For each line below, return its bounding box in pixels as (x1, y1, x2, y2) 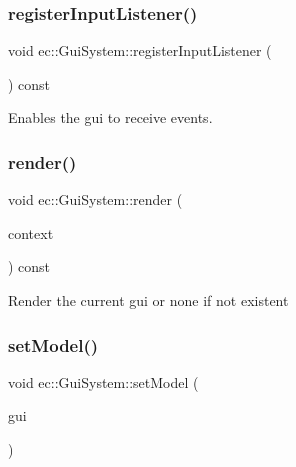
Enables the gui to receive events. (8, 107, 213, 128)
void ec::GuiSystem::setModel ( (8, 371, 199, 392)
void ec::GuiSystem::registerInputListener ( (8, 40, 272, 61)
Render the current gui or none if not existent (8, 290, 289, 310)
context (8, 222, 54, 243)
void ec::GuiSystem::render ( (8, 189, 183, 210)
